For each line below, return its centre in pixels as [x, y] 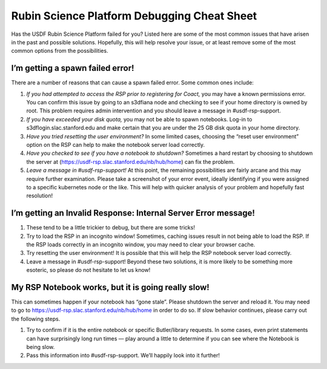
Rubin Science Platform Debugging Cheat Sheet [134, 16]
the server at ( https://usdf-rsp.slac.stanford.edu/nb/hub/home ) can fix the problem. [130, 161]
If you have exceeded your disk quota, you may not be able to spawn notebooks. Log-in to [139, 119]
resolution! [40, 196]
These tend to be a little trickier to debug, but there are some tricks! [111, 228]
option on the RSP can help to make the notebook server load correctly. [116, 144]
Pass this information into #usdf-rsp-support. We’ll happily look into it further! [123, 356]
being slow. [41, 347]
